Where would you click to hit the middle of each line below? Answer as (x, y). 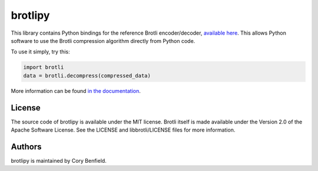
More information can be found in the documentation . (76, 90)
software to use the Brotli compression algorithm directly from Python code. (103, 41)
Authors (26, 147)
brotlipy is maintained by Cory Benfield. (59, 160)
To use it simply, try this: (40, 52)
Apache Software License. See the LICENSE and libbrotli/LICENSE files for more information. (123, 130)
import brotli (44, 67)
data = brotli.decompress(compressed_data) (87, 76)
